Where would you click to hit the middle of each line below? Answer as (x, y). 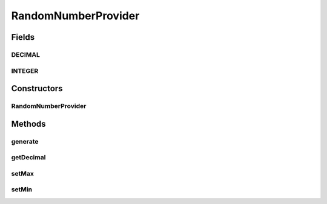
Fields (23, 37)
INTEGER (25, 71)
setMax (23, 173)
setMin (22, 190)
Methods (28, 124)
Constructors (37, 88)
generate (25, 141)
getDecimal (28, 158)
